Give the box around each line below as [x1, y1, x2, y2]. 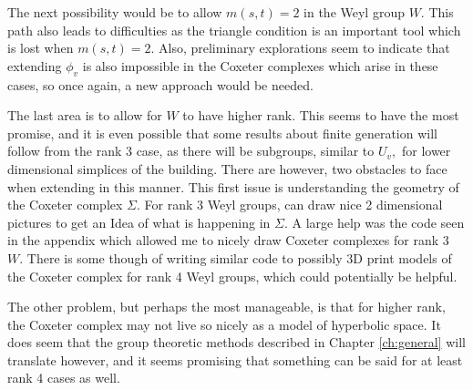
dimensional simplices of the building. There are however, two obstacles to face [7, 159, 447, 178]
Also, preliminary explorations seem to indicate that [159, 38, 450, 57]
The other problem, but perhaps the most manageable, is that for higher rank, [7, 297, 446, 316]
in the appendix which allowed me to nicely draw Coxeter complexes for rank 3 [7, 231, 449, 250]
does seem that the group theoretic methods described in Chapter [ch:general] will [7, 333, 466, 352]
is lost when [7, 38, 74, 57]
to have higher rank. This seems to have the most [182, 106, 459, 125]
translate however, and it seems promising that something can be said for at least [7, 350, 463, 369]
